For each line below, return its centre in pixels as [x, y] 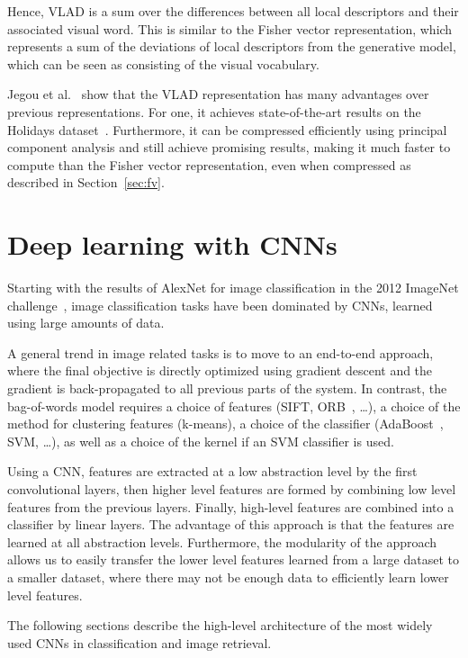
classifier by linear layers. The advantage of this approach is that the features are [231, 524]
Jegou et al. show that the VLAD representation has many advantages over [218, 94]
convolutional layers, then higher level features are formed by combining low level [232, 489]
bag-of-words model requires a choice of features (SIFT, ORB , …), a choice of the [234, 406]
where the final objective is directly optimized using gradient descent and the [220, 370]
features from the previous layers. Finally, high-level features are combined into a [231, 506]
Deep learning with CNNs [172, 244]
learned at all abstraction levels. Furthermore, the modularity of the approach [222, 541]
